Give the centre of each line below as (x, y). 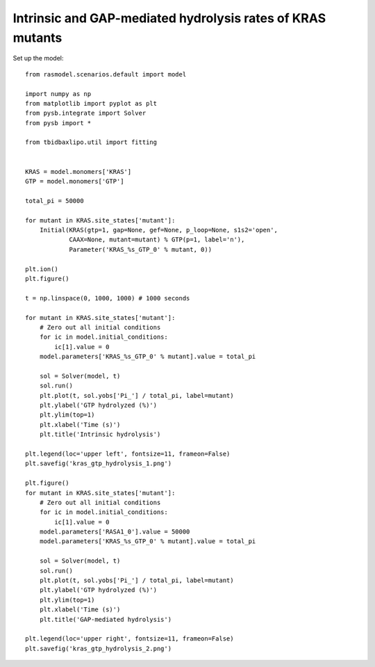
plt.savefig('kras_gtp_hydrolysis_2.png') (99, 648)
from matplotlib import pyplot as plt (91, 103)
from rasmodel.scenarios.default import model (106, 74)
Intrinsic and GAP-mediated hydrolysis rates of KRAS (169, 18)
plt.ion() (42, 269)
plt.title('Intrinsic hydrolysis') (100, 434)
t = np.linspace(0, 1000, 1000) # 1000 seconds (108, 298)
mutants (37, 38)
